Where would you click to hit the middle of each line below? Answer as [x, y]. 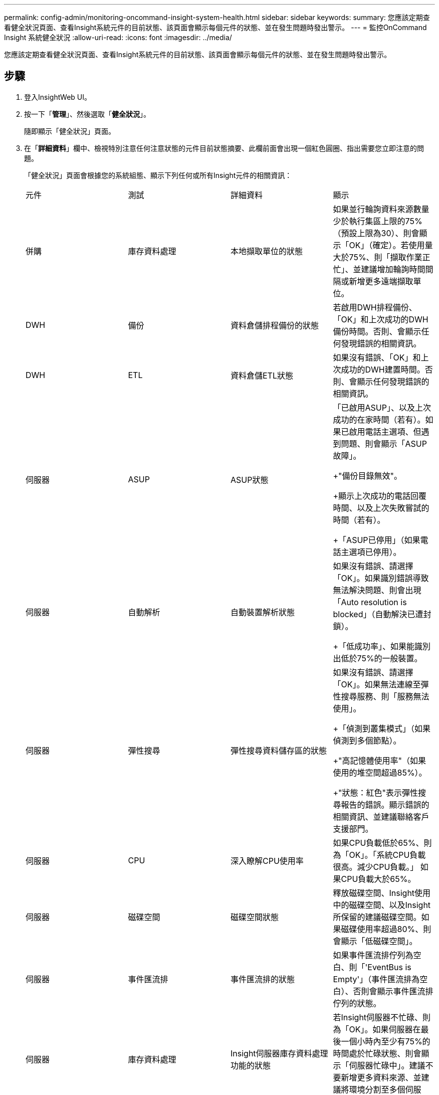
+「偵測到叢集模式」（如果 [382, 728]
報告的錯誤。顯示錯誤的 [385, 804]
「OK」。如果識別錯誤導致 [381, 578]
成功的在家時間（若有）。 [379, 419]
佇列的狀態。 [357, 1003]
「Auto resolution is [370, 602]
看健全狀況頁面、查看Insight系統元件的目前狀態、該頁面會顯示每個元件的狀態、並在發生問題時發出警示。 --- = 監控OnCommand [215, 27]
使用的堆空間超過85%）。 [380, 772]
